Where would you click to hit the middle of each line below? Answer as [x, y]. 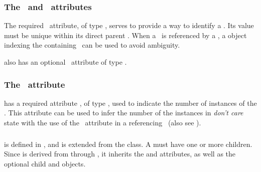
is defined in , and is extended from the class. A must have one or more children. [128, 144]
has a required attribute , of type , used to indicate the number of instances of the [130, 103]
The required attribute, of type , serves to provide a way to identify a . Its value [129, 25]
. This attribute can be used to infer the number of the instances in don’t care [124, 113]
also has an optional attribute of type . [66, 62]
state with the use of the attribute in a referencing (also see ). [103, 122]
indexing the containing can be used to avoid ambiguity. [92, 45]
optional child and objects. [45, 163]
